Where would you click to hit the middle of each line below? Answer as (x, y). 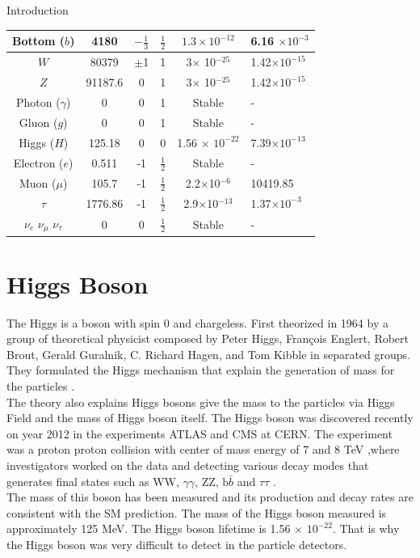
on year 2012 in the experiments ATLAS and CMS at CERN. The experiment (199, 433)
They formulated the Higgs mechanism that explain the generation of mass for (201, 370)
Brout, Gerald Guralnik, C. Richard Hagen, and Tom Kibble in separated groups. (208, 354)
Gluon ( (38, 122)
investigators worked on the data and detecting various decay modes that (188, 465)
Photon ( (38, 101)
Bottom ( (39, 41)
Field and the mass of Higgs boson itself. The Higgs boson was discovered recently (210, 418)
